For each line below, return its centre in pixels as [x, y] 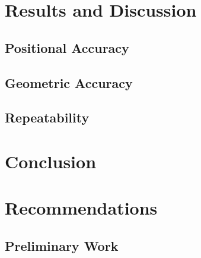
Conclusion [51, 161]
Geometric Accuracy [69, 82]
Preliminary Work [62, 245]
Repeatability [47, 117]
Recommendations [81, 208]
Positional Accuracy [67, 47]
